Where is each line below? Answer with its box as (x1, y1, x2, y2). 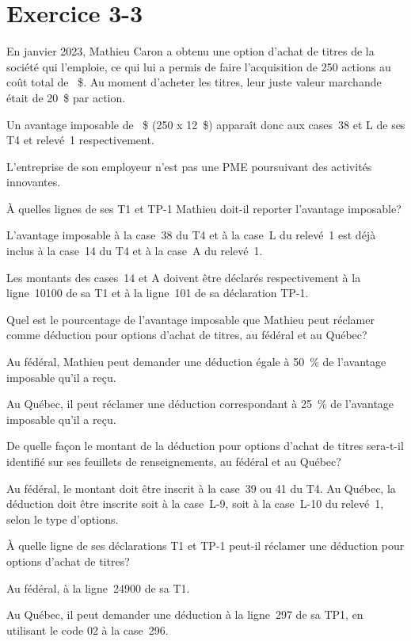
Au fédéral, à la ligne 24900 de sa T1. (6, 579, 190, 596)
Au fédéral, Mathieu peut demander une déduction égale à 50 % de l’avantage (6, 353, 386, 370)
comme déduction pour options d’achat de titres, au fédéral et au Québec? (6, 326, 367, 343)
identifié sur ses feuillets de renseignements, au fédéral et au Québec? (6, 453, 341, 469)
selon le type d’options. (6, 510, 119, 527)
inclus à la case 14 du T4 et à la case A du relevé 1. (6, 242, 263, 259)
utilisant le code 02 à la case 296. (6, 621, 169, 638)
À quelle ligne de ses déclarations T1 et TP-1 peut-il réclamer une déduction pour (6, 537, 405, 554)
